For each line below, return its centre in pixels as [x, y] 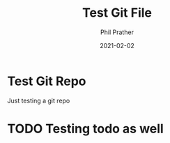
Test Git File [117, 13]
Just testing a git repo [39, 100]
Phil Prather [117, 32]
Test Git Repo [47, 81]
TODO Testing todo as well [85, 129]
